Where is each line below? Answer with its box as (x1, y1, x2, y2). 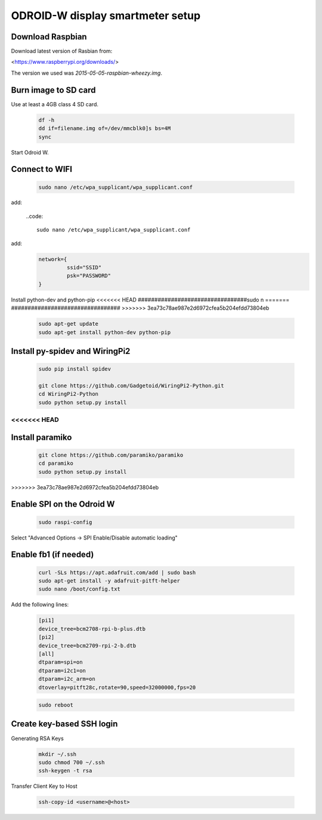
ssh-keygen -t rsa (38, 767, 92, 774)
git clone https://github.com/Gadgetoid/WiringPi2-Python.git (38, 382, 224, 389)
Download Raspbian (11, 32, 87, 42)
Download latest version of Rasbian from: (11, 48, 113, 55)
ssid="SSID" (66, 264, 102, 271)
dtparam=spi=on (38, 659, 83, 665)
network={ (38, 255, 67, 263)
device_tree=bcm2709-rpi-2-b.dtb (38, 642, 137, 649)
